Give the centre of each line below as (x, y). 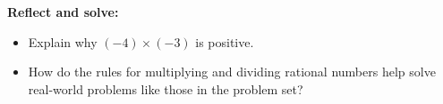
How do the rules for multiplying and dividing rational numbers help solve (232, 72)
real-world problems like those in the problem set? (166, 88)
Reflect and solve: (63, 12)
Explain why (63, 41)
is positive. (225, 41)
